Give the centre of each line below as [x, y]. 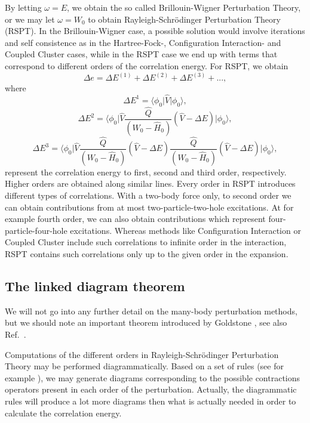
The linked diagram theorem [95, 286]
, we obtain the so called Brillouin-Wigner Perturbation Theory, [184, 7]
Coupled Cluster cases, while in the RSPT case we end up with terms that [141, 54]
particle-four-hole [36, 230]
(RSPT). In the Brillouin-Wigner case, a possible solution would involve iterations [155, 31]
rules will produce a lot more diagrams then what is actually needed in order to [151, 401]
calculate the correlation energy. [63, 413]
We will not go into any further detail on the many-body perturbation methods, [151, 311]
